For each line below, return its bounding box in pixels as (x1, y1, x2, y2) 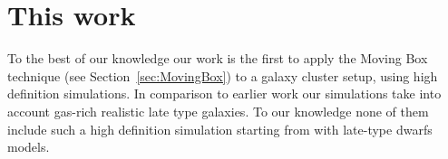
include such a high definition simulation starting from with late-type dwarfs (7, 119, 433, 138)
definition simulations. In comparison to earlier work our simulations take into (7, 84, 442, 103)
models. (7, 137, 50, 156)
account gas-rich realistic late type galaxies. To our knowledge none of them (7, 101, 429, 120)
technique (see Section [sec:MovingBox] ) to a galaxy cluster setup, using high (7, 66, 438, 85)
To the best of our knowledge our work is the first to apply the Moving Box (7, 49, 428, 68)
